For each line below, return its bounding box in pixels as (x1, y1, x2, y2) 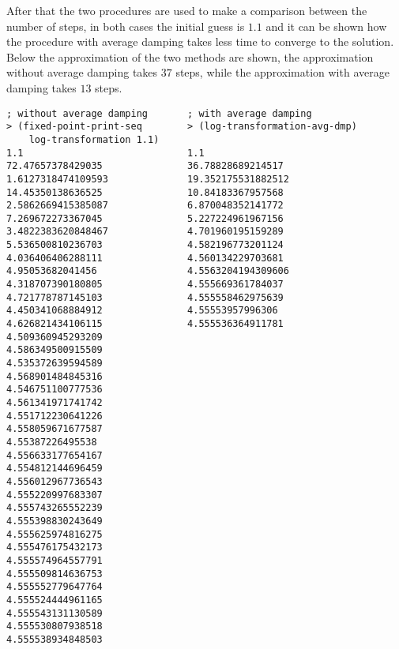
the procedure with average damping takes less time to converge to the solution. (6, 33, 394, 50)
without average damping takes (6, 64, 158, 81)
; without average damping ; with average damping (6, 107, 312, 119)
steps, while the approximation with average (175, 64, 390, 81)
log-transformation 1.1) (28, 133, 160, 145)
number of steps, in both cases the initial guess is (6, 17, 245, 34)
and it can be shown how (265, 17, 387, 34)
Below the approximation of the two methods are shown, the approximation (6, 48, 374, 65)
